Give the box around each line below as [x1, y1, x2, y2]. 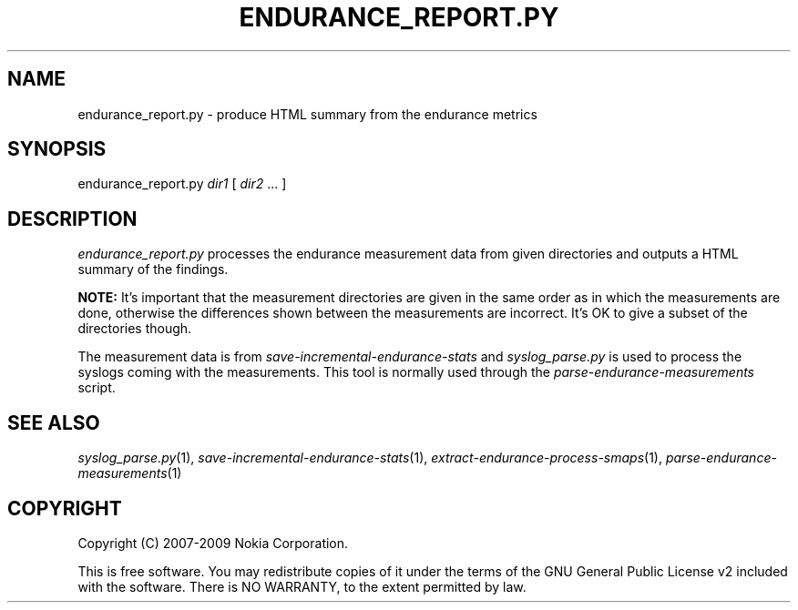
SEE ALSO [7, 411, 100, 434]
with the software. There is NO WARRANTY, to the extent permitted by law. [77, 578, 527, 595]
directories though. [77, 320, 192, 337]
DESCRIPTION [7, 207, 138, 230]
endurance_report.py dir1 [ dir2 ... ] [77, 176, 287, 192]
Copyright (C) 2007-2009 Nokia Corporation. [77, 534, 349, 551]
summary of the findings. [77, 261, 229, 278]
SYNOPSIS [7, 137, 107, 161]
